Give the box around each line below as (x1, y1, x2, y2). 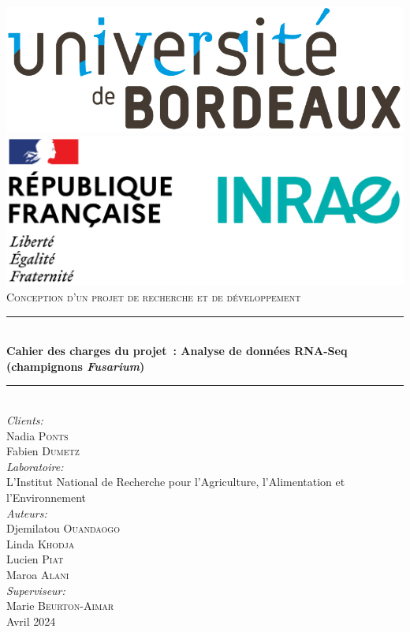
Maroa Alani (6, 566, 69, 582)
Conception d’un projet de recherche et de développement (6, 289, 301, 305)
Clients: (6, 412, 43, 428)
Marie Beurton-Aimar (6, 597, 114, 614)
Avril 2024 (6, 612, 56, 629)
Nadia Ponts (6, 427, 69, 443)
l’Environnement (6, 488, 86, 505)
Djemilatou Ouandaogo (6, 520, 120, 537)
